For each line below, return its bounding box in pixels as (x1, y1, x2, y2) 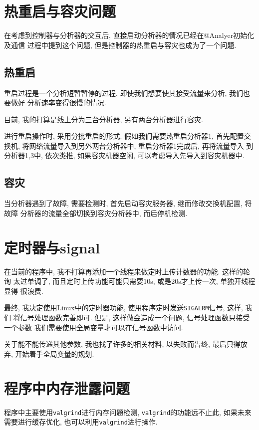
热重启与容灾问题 (4, 1, 116, 21)
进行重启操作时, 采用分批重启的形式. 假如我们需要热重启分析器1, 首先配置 (4, 131, 244, 141)
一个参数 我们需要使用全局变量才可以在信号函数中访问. (4, 322, 183, 332)
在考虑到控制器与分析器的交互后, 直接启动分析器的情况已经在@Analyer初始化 (4, 30, 255, 40)
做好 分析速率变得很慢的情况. (10, 97, 106, 108)
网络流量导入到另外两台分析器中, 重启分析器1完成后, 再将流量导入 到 (29, 140, 254, 151)
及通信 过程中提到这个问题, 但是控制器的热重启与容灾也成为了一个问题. (4, 39, 237, 50)
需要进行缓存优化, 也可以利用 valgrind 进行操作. (4, 417, 158, 427)
